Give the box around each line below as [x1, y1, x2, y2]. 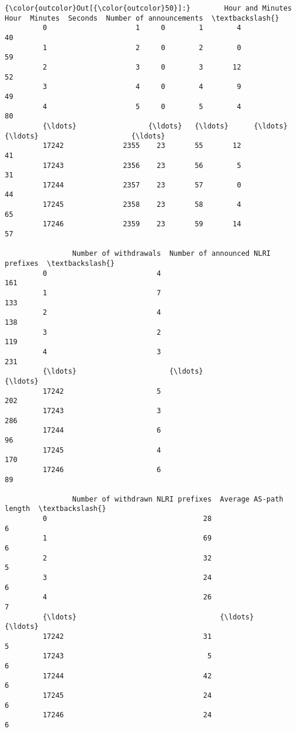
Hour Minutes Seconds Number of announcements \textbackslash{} [5, 14, 279, 22]
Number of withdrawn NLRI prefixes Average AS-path [72, 494, 284, 503]
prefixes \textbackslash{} [5, 259, 115, 268]
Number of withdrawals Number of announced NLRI [72, 249, 271, 258]
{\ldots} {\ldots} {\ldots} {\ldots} [42, 121, 288, 130]
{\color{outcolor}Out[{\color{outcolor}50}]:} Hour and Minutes [5, 4, 292, 12]
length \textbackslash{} [5, 505, 106, 513]
